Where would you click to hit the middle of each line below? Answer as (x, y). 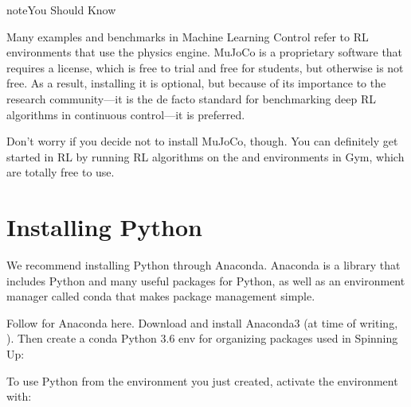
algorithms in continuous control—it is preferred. (126, 114)
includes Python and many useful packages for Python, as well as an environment (206, 280)
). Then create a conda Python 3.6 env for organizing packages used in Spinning (202, 338)
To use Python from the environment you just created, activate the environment (202, 380)
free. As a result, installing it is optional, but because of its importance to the (196, 83)
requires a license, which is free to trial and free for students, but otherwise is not (205, 67)
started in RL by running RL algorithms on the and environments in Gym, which (205, 156)
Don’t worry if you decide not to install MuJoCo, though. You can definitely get (202, 141)
